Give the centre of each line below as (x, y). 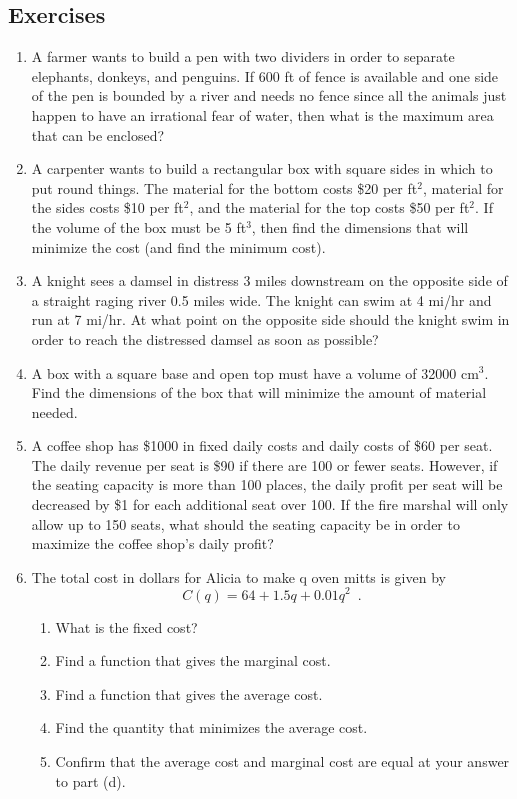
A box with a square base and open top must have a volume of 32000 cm (255, 372)
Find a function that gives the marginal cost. (193, 660)
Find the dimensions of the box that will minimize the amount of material (259, 392)
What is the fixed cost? (126, 626)
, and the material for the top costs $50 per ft (329, 207)
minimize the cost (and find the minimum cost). (178, 246)
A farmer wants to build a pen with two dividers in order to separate (243, 56)
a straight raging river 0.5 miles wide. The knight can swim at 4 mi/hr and (261, 299)
